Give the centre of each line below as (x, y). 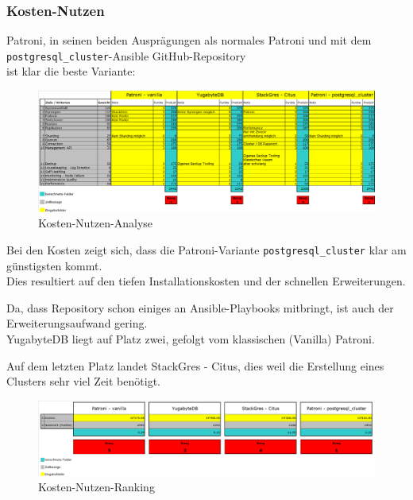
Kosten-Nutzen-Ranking (96, 487)
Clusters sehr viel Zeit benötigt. (83, 381)
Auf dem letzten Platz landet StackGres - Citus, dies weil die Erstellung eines (195, 365)
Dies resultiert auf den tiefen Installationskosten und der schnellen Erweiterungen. (206, 281)
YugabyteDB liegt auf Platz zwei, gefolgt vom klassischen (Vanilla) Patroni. (191, 339)
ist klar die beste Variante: (71, 71)
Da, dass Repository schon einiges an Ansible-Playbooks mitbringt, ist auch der (200, 307)
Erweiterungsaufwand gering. (77, 323)
